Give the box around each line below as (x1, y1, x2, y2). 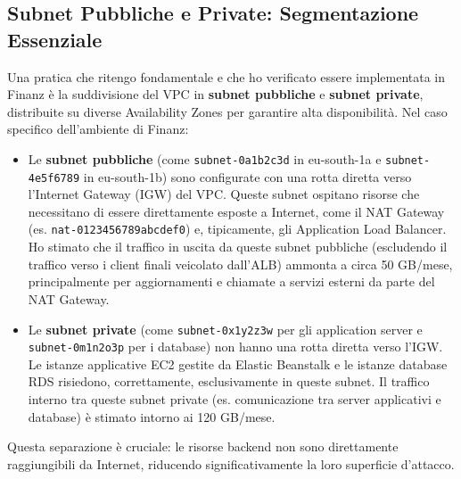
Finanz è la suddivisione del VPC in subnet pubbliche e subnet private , (7, 85, 424, 103)
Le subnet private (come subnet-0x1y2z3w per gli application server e (28, 319, 423, 338)
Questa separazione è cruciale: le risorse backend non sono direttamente (7, 437, 399, 456)
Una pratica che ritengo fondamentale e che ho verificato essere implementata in (7, 67, 446, 86)
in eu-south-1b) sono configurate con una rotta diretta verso (83, 167, 412, 186)
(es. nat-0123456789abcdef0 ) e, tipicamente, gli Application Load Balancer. (28, 219, 447, 238)
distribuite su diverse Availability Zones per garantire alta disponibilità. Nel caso (7, 102, 448, 120)
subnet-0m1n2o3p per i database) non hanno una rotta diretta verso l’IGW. (28, 337, 443, 356)
